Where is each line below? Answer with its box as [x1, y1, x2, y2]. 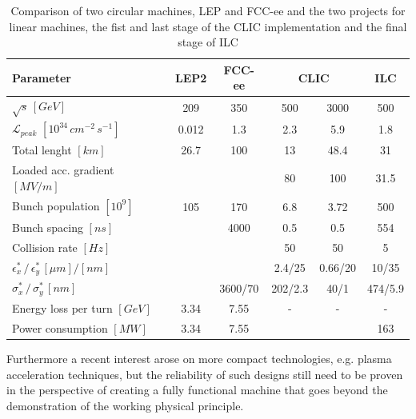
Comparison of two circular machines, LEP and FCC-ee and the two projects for [10, 2, 406, 18]
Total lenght [12, 142, 72, 158]
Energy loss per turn [12, 300, 113, 317]
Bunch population [12, 197, 100, 213]
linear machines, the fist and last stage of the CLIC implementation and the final [9, 18, 407, 34]
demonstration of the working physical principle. [6, 397, 244, 413]
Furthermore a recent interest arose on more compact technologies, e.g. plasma [6, 350, 392, 367]
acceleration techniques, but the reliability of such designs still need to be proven [6, 365, 403, 382]
